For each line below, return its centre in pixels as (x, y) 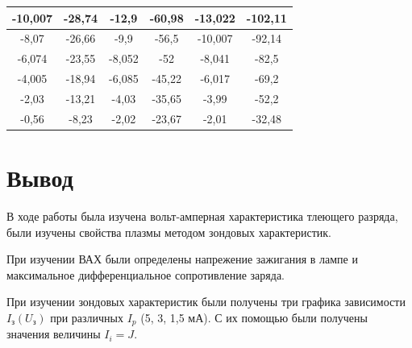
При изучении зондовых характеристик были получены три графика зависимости (206, 302)
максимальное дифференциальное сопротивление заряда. (146, 274)
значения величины (54, 334)
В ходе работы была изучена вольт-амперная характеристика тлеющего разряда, (202, 215)
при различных (87, 317)
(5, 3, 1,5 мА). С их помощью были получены (254, 317)
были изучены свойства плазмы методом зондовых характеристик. (169, 232)
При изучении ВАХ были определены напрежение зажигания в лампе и (182, 259)
